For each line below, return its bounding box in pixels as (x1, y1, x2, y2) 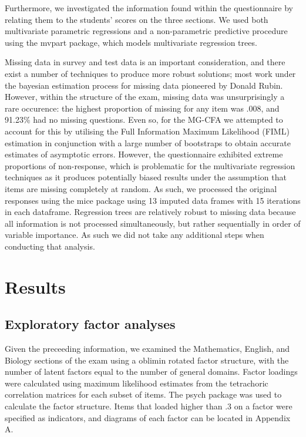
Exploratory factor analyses (5, 315, 176, 333)
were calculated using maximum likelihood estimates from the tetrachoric (5, 377, 268, 389)
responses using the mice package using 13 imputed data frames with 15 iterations (5, 194, 301, 206)
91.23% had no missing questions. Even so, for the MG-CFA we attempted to (5, 113, 283, 126)
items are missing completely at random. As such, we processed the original (5, 182, 277, 194)
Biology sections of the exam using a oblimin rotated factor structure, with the (5, 354, 289, 366)
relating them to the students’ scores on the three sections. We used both (5, 13, 268, 25)
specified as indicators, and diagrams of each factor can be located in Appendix (5, 411, 291, 423)
